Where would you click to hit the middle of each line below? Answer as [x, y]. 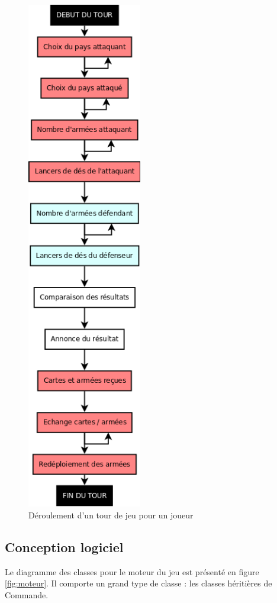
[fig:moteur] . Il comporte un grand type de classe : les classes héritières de [138, 583]
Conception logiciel [64, 547]
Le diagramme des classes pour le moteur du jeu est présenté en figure [132, 571]
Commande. [27, 595]
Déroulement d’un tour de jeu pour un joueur [111, 515]
